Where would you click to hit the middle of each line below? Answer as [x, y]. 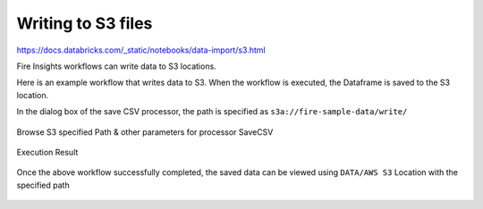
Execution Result [47, 152]
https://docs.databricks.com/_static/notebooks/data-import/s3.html [141, 50]
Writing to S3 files [85, 23]
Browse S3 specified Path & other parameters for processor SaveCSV [145, 132]
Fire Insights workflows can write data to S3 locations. [116, 66]
